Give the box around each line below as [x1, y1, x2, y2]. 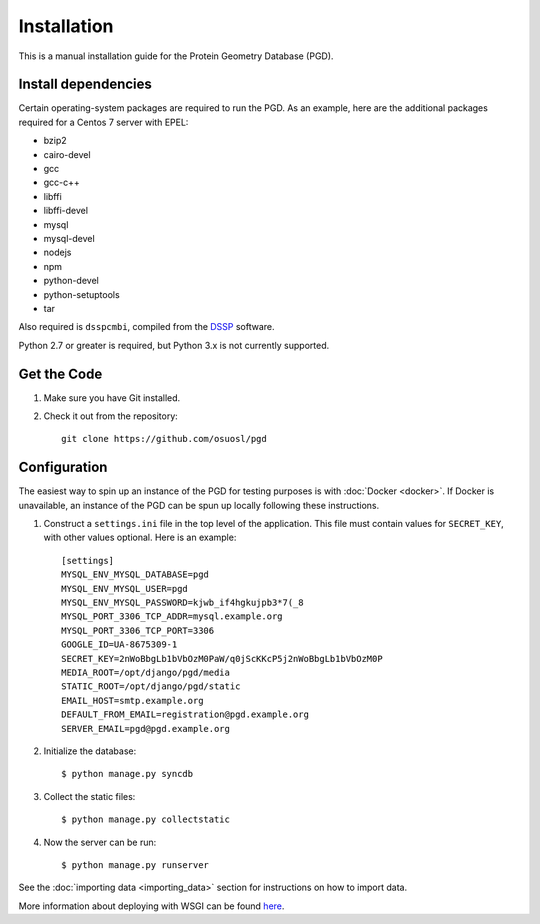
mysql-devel [43, 232, 95, 244]
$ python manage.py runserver [61, 859, 210, 870]
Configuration [18, 459, 108, 476]
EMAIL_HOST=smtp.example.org [61, 695, 204, 706]
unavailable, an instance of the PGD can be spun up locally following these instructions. [18, 499, 380, 511]
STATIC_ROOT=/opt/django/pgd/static [61, 681, 241, 692]
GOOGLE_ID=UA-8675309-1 [61, 639, 178, 650]
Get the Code [18, 365, 103, 382]
